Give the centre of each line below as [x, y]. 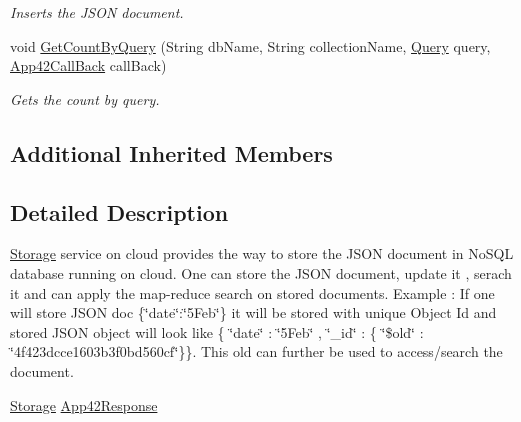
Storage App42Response [84, 404]
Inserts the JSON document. [97, 12]
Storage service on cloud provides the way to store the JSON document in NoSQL [262, 253]
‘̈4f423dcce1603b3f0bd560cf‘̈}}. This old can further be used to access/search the [256, 351]
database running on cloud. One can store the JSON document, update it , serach [261, 272]
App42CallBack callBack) [88, 65]
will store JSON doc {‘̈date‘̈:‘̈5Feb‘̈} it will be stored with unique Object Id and [253, 312]
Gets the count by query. [85, 98]
